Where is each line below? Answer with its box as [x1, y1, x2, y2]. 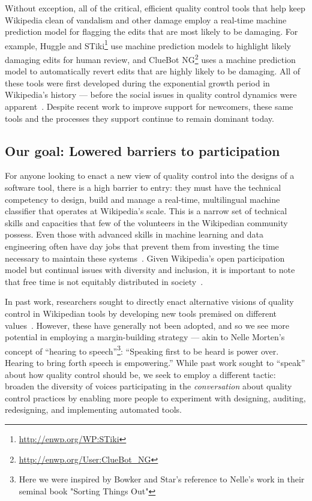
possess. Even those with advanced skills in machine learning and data [5, 228, 263, 241]
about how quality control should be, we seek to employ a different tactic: [5, 368, 276, 380]
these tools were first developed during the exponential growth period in [5, 76, 270, 89]
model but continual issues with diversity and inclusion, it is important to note [5, 263, 295, 276]
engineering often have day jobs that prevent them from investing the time [5, 240, 279, 253]
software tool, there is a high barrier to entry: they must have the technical [5, 181, 281, 194]
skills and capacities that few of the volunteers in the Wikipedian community [5, 216, 288, 229]
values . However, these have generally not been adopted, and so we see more [5, 319, 290, 331]
